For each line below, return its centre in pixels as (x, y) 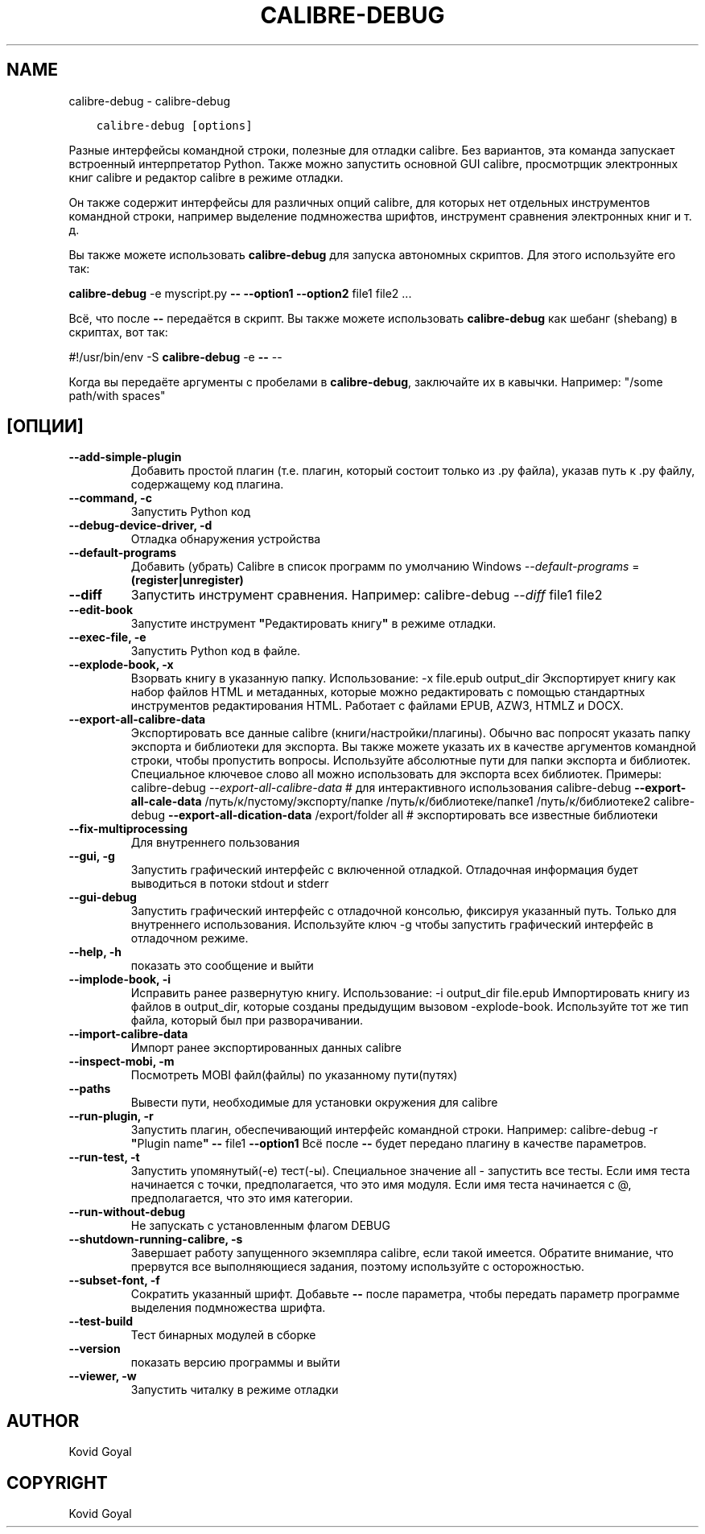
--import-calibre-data (128, 1034)
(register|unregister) (187, 580)
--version (95, 1349)
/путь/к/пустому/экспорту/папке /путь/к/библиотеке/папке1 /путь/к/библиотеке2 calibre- (450, 802)
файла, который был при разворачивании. (247, 1021)
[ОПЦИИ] (45, 427)
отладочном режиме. (190, 938)
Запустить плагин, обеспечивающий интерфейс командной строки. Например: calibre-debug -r (394, 1130)
